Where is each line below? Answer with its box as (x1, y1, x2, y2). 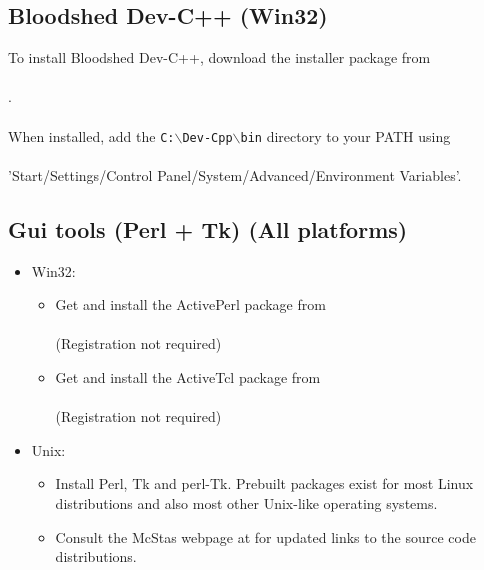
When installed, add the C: (8, 125, 175, 146)
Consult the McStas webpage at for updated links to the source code (55, 526, 476, 547)
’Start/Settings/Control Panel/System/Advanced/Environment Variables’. (8, 164, 462, 185)
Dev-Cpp (182, 130, 233, 145)
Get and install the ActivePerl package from (55, 294, 326, 315)
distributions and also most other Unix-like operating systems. (55, 492, 438, 513)
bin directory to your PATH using (240, 125, 451, 146)
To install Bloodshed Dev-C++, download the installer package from (8, 47, 431, 68)
